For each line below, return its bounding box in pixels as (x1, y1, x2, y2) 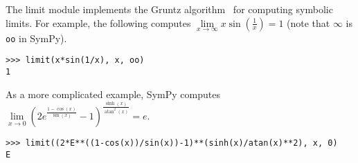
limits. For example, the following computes (6, 15, 191, 30)
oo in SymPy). (6, 30, 67, 45)
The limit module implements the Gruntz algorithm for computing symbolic (6, 2, 333, 16)
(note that (287, 15, 330, 30)
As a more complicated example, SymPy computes (6, 86, 220, 101)
